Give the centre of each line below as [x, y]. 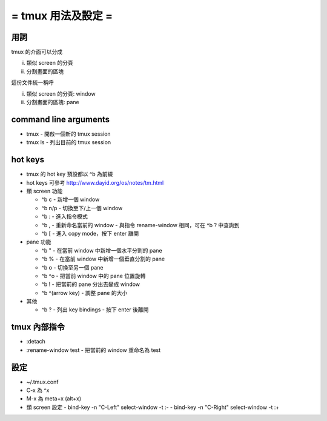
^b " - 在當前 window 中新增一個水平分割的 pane [102, 250]
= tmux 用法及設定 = [62, 16]
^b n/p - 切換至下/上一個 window [82, 208]
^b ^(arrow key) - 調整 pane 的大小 [84, 293]
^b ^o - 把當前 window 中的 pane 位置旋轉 [94, 276]
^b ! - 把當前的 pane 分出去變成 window [91, 284]
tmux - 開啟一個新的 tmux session [69, 134]
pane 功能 [39, 242]
